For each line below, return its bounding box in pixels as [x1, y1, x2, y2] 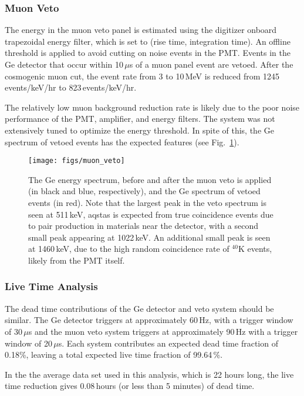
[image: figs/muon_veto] [28, 157, 125, 165]
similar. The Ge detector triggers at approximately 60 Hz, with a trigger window [5, 314, 293, 326]
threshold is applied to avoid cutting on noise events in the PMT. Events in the [5, 46, 291, 59]
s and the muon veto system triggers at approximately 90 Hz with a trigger [28, 325, 298, 337]
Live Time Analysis [5, 279, 98, 294]
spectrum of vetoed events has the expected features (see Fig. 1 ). [5, 135, 239, 148]
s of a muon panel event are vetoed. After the [129, 58, 293, 70]
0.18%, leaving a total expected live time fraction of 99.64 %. [5, 348, 223, 361]
